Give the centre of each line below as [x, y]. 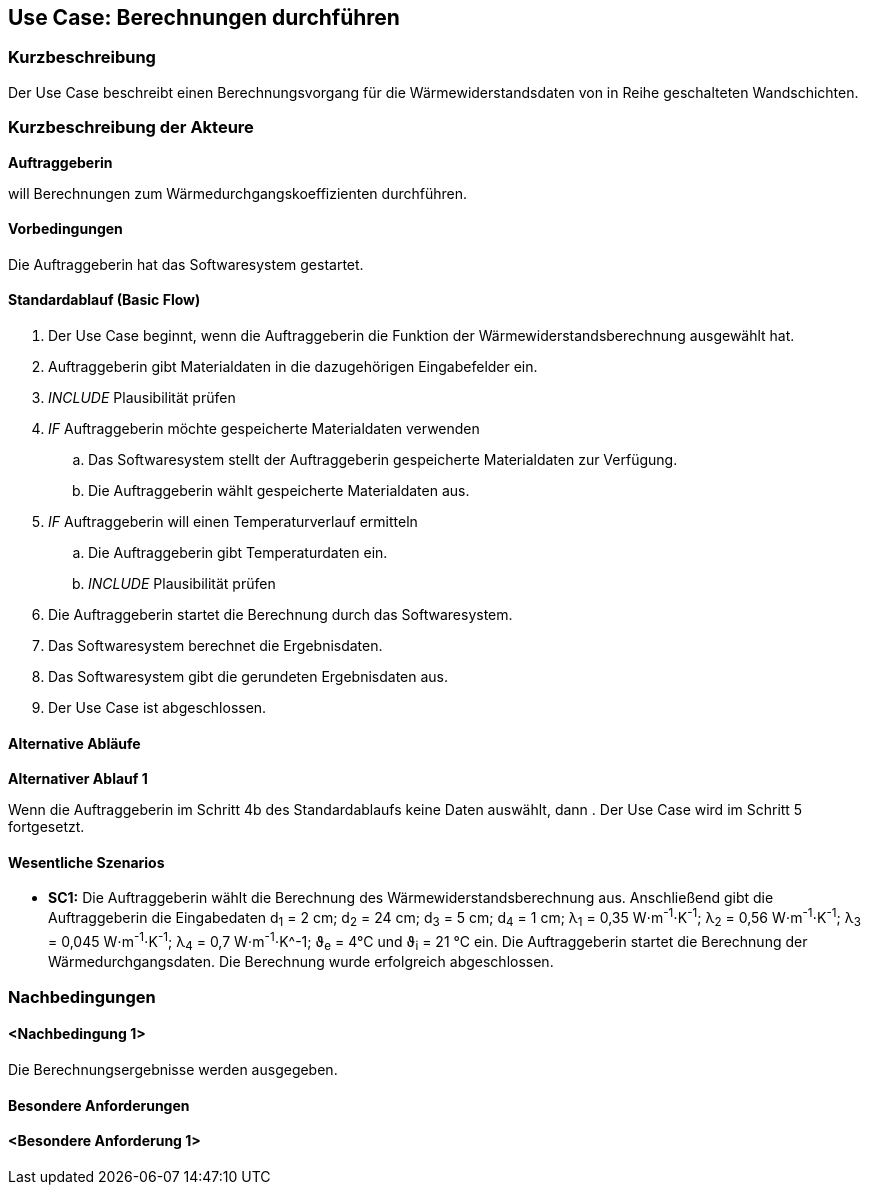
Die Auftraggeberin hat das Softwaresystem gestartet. [186, 264]
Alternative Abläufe [74, 743]
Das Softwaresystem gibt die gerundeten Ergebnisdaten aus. [248, 676]
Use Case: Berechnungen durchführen [204, 17]
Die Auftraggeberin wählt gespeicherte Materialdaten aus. [279, 490]
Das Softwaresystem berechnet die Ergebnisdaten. [215, 645]
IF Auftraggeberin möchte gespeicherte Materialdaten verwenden [264, 428]
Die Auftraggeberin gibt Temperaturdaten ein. [238, 552]
